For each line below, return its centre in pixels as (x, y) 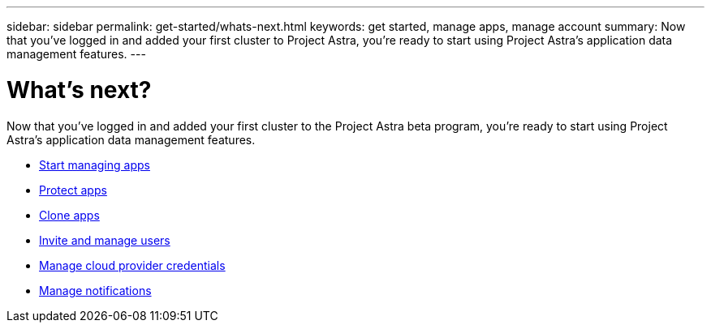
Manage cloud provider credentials (132, 265)
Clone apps (69, 215)
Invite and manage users (105, 240)
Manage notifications (95, 290)
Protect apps (73, 190)
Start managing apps (95, 164)
